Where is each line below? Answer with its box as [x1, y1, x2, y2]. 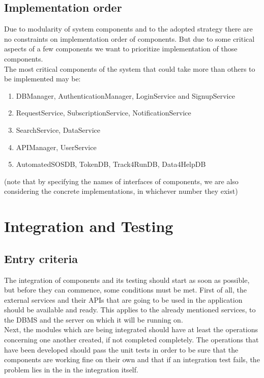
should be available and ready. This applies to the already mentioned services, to [4, 304, 256, 315]
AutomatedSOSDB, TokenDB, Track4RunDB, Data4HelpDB [16, 159, 206, 169]
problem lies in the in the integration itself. [4, 364, 138, 374]
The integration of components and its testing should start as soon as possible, [4, 274, 250, 285]
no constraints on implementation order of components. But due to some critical [4, 33, 255, 44]
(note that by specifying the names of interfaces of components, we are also [4, 176, 239, 186]
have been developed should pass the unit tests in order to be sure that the [4, 344, 239, 355]
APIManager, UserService [16, 141, 97, 152]
